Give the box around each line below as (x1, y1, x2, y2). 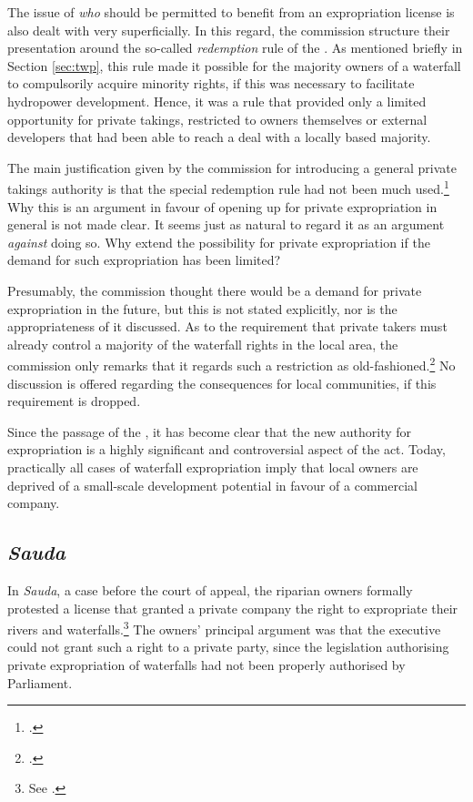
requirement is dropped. (7, 391, 141, 411)
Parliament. (7, 673, 73, 692)
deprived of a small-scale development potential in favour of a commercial (7, 475, 418, 494)
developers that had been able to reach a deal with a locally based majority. (7, 127, 431, 147)
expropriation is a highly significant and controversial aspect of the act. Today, (7, 440, 446, 459)
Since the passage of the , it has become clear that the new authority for (7, 421, 412, 441)
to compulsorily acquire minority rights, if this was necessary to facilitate (7, 74, 415, 93)
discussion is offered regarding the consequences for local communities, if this (7, 373, 437, 392)
